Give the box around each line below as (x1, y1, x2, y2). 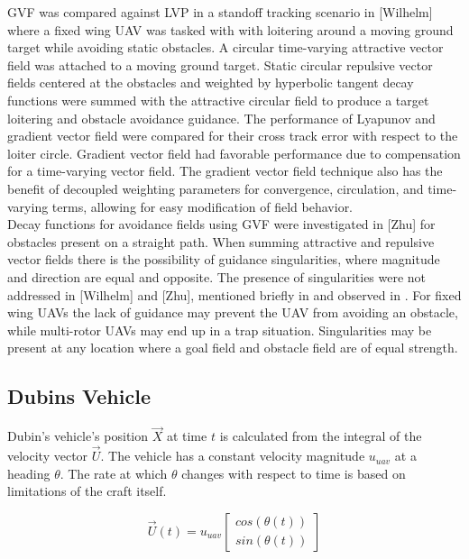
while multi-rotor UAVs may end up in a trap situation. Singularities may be (7, 320, 432, 339)
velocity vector (7, 446, 88, 465)
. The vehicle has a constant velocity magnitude (100, 446, 365, 465)
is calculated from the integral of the (219, 426, 422, 445)
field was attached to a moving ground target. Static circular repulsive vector (7, 55, 433, 74)
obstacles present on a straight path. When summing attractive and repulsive (7, 232, 435, 251)
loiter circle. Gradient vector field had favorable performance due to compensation (7, 143, 461, 162)
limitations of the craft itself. (7, 481, 167, 500)
